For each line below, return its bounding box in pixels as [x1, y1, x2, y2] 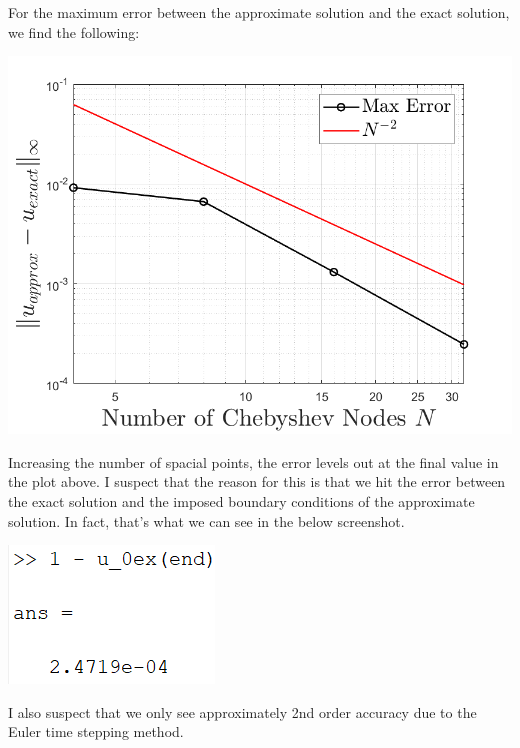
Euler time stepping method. [8, 721, 184, 742]
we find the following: [8, 21, 140, 42]
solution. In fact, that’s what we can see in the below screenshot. [8, 510, 405, 531]
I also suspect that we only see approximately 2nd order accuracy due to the [8, 701, 477, 722]
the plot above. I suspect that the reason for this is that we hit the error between [8, 471, 506, 492]
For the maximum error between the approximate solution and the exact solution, [8, 2, 510, 22]
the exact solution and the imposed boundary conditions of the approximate [8, 490, 475, 511]
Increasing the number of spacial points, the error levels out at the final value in [8, 451, 499, 472]
